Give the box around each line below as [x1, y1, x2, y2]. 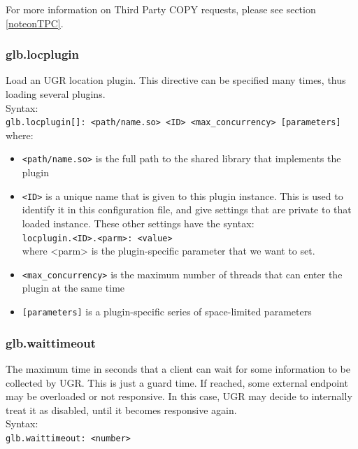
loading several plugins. [6, 87, 106, 101]
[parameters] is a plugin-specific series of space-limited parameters [22, 304, 312, 319]
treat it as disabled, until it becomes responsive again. [6, 402, 237, 417]
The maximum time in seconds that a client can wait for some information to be [6, 361, 350, 376]
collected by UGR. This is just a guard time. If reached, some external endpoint [6, 375, 348, 390]
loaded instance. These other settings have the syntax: [22, 215, 255, 230]
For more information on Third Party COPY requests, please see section [6, 2, 316, 16]
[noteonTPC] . [6, 15, 64, 30]
